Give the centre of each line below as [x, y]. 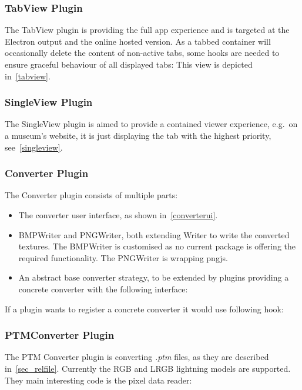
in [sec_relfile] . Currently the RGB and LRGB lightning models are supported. [148, 368]
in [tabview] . [28, 76]
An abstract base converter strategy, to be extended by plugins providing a [154, 277]
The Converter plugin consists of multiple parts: [91, 195]
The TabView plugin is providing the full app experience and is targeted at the [147, 30]
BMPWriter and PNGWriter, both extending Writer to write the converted [154, 234]
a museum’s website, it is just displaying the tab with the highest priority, [138, 135]
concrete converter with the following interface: [103, 289]
